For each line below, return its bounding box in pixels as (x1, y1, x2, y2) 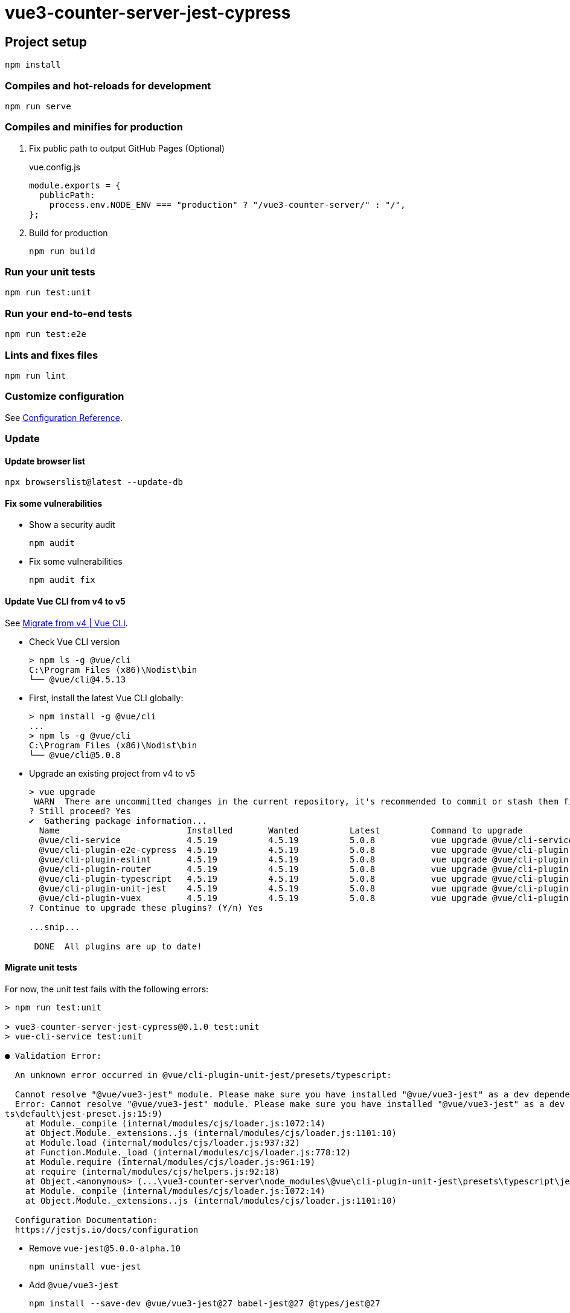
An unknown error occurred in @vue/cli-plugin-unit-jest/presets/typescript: (14, 1070, 392, 1080)
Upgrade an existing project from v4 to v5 (29, 768, 196, 778)
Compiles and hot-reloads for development (5, 79, 211, 92)
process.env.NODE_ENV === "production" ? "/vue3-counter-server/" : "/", (49, 199, 406, 210)
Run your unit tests (5, 266, 95, 278)
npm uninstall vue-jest (29, 1261, 141, 1271)
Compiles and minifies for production (5, 121, 183, 133)
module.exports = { (29, 180, 121, 190)
